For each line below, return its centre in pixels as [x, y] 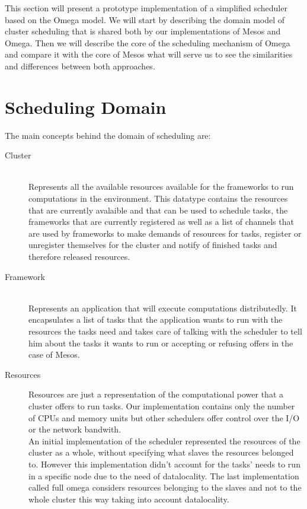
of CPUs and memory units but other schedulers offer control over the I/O [164, 417]
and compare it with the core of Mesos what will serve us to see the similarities [149, 54]
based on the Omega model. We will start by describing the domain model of [145, 19]
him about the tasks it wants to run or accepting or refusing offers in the [161, 343]
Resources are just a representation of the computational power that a [156, 394]
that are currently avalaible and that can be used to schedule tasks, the [158, 210]
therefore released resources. [79, 257]
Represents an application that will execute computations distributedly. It [163, 308]
